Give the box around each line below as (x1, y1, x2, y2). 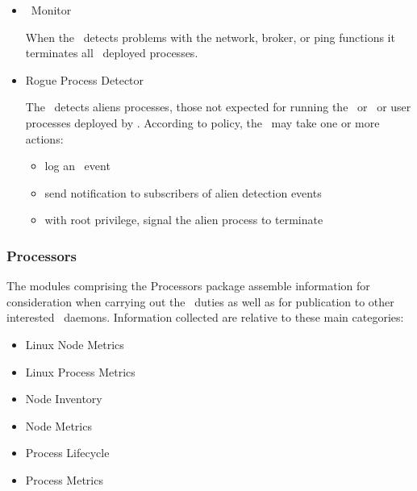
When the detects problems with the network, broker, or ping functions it (25, 28, 395, 45)
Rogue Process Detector (25, 71, 144, 88)
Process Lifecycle (25, 444, 110, 461)
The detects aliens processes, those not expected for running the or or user (25, 98, 411, 115)
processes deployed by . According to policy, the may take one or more (25, 114, 380, 131)
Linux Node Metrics (25, 335, 124, 352)
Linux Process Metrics (25, 363, 136, 380)
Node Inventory (25, 390, 102, 407)
